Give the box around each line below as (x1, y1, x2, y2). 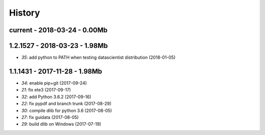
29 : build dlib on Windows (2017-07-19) (21, 121, 102, 127)
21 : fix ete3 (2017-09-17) (21, 87, 71, 93)
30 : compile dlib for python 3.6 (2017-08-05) (21, 108, 112, 113)
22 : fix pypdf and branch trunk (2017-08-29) (21, 101, 111, 107)
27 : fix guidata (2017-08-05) (21, 114, 79, 120)
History (9, 7, 40, 18)
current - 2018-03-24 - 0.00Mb (9, 26, 108, 34)
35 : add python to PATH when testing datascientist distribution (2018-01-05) (21, 54, 176, 61)
